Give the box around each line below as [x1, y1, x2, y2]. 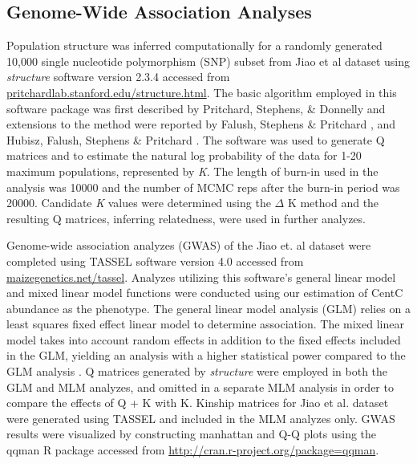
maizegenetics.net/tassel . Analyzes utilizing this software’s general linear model [6, 268, 396, 285]
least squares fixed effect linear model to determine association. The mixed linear [6, 315, 404, 332]
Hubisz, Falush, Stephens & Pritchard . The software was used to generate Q [6, 131, 385, 148]
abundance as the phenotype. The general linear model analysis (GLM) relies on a [6, 299, 411, 316]
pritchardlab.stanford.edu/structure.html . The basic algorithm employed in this [6, 83, 397, 100]
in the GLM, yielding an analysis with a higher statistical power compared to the [6, 347, 406, 364]
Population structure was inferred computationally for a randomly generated [6, 37, 383, 54]
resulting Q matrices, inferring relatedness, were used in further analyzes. [6, 210, 366, 226]
